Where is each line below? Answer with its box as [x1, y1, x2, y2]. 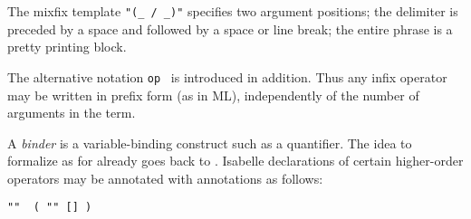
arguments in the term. [7, 103, 136, 122]
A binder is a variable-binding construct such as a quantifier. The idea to [7, 133, 412, 152]
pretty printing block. [7, 37, 127, 56]
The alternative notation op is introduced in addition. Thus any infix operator [7, 67, 447, 86]
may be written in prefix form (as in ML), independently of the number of [7, 85, 419, 104]
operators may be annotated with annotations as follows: [7, 168, 323, 187]
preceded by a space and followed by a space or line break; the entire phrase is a [7, 19, 453, 38]
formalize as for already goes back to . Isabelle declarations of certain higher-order [7, 151, 464, 170]
